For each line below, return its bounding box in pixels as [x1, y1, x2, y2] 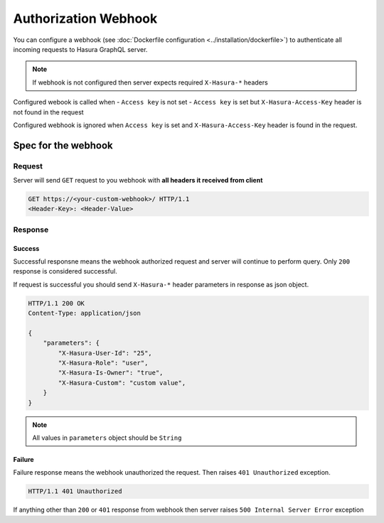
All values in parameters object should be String [32, 433, 182, 442]
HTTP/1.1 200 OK [28, 299, 85, 307]
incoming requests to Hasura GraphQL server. [13, 45, 148, 53]
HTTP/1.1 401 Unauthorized [28, 487, 122, 495]
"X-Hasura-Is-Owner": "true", [58, 369, 164, 377]
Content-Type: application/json [28, 309, 142, 318]
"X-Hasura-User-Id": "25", [58, 349, 152, 357]
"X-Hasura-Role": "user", [58, 359, 149, 367]
